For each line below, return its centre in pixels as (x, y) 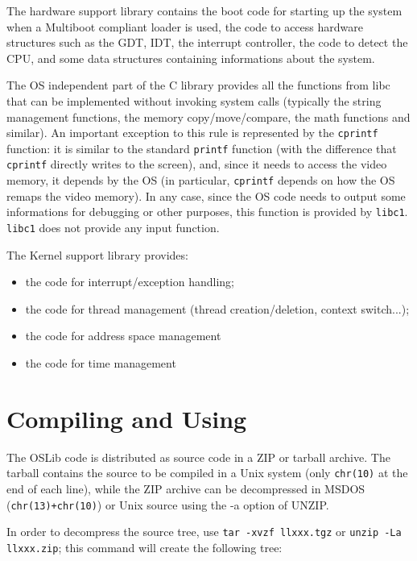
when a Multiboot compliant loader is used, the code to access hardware (185, 26)
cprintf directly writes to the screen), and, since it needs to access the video (197, 164)
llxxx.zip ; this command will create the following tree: (145, 547)
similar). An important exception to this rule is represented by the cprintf (192, 133)
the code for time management (101, 363)
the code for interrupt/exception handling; (130, 282)
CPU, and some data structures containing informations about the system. (191, 58)
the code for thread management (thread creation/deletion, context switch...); (217, 308)
